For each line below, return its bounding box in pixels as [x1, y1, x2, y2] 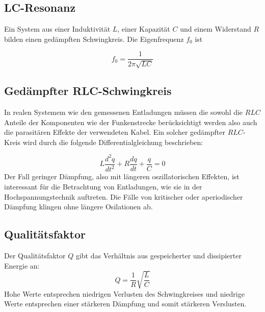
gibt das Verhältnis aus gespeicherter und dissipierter [75, 250, 242, 260]
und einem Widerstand [180, 23, 251, 34]
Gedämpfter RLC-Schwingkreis [4, 83, 172, 99]
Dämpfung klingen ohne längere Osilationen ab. [4, 201, 153, 212]
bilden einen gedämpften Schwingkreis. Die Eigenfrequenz [4, 33, 184, 44]
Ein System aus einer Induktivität [4, 23, 111, 34]
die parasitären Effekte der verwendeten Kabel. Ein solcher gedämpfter [4, 127, 225, 137]
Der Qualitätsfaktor [4, 250, 66, 260]
